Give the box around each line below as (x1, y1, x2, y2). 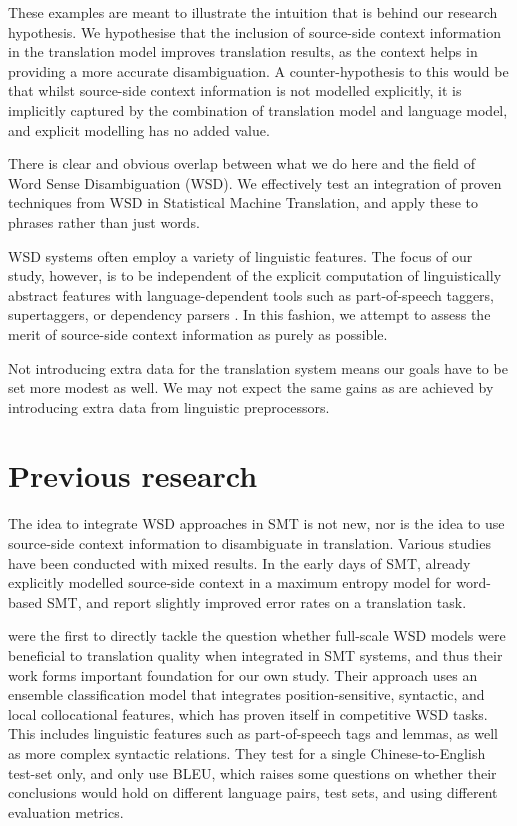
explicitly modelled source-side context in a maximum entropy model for (8, 572, 452, 593)
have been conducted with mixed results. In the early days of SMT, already (8, 552, 471, 573)
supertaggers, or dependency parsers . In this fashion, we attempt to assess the (8, 304, 491, 325)
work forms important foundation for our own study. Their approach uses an (8, 664, 478, 685)
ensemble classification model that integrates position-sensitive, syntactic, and (8, 684, 485, 705)
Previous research (8, 455, 258, 496)
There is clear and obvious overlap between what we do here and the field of (8, 153, 475, 174)
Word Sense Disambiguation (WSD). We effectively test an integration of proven (8, 172, 502, 193)
